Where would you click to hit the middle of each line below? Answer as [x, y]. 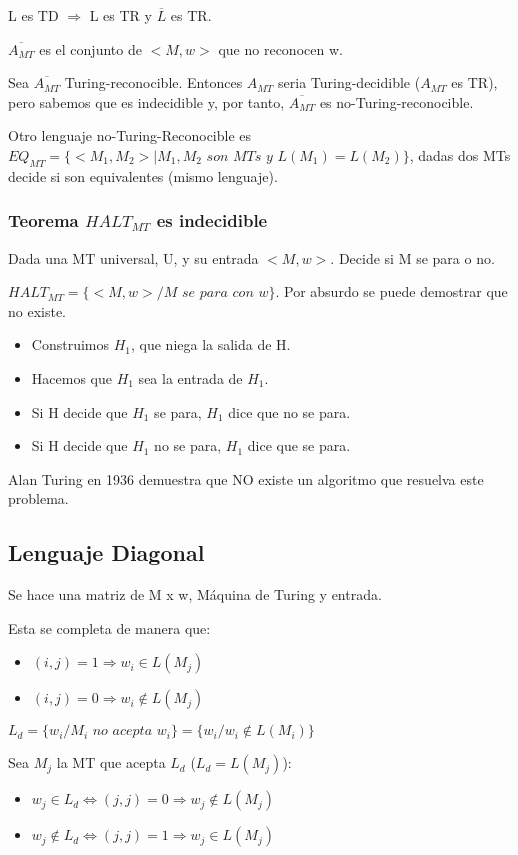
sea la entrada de [190, 377]
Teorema [43, 220]
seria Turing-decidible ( [349, 82]
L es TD [33, 15]
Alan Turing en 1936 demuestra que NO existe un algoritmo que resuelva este [246, 478]
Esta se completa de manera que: [109, 627]
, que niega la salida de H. [210, 344]
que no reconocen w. [280, 48]
